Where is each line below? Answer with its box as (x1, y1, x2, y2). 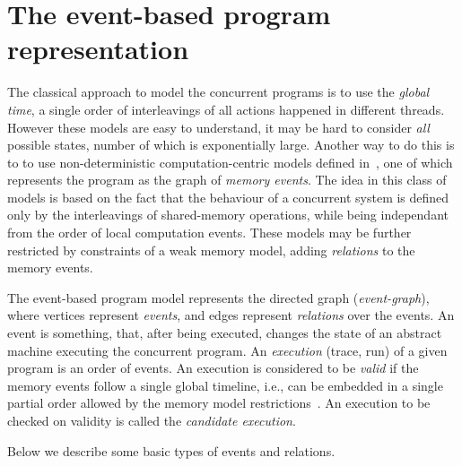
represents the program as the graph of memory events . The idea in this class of (7, 170, 447, 189)
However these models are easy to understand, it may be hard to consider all (7, 117, 430, 136)
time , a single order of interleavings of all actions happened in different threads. (7, 99, 445, 118)
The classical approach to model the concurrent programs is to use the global (7, 82, 430, 101)
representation (7, 30, 189, 67)
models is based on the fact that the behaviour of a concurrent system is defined (7, 187, 449, 206)
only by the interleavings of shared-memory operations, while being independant (7, 205, 449, 224)
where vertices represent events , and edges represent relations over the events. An (7, 306, 455, 324)
